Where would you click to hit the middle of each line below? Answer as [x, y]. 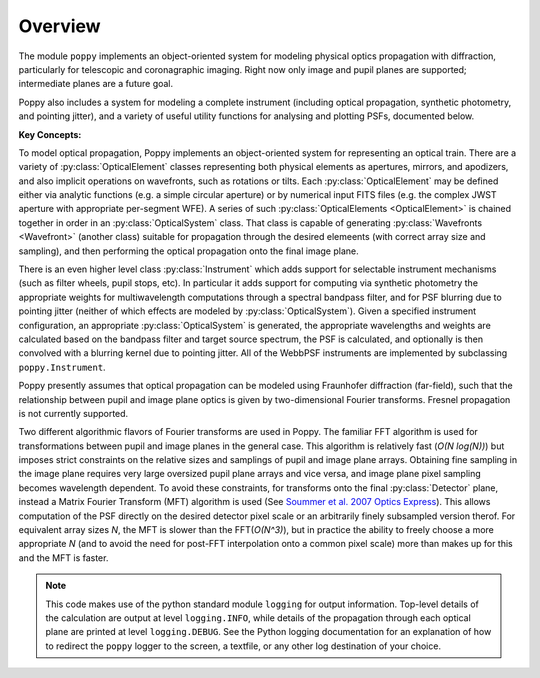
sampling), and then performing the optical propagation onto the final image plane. [188, 251]
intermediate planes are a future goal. [96, 84]
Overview [59, 26]
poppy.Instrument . [62, 367]
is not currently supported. [73, 413]
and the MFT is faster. [63, 557]
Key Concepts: [50, 134]
